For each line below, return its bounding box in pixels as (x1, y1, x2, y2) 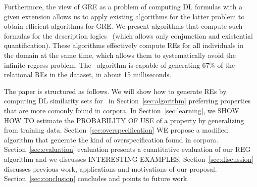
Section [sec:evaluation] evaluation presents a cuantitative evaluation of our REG (4, 144, 251, 154)
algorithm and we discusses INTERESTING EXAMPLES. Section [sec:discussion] (4, 153, 254, 164)
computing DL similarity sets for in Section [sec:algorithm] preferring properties (4, 95, 251, 106)
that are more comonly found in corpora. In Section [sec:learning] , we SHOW (4, 105, 239, 115)
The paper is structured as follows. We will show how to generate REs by (4, 86, 227, 96)
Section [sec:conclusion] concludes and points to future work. (4, 173, 189, 184)
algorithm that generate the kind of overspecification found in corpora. (4, 134, 218, 144)
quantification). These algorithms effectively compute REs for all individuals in (4, 40, 244, 50)
